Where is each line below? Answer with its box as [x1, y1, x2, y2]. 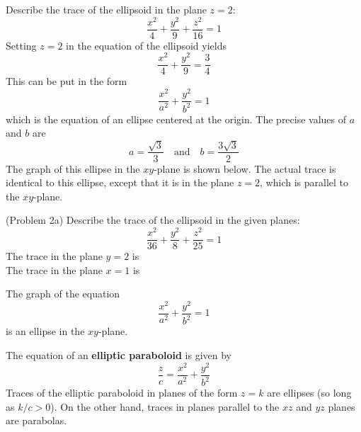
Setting [6, 38, 37, 52]
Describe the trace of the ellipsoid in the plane [6, 2, 207, 16]
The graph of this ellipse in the [6, 161, 140, 176]
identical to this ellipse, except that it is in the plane [6, 175, 234, 190]
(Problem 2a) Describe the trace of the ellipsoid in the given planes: [6, 212, 300, 227]
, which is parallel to [260, 175, 349, 190]
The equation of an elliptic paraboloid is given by [6, 347, 231, 362]
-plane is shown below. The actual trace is [154, 161, 336, 176]
